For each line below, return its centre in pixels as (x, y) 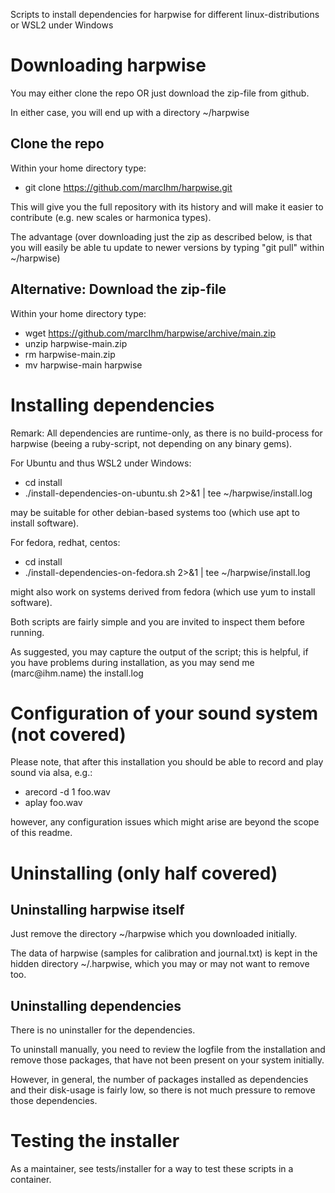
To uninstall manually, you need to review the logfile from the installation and (168, 1050)
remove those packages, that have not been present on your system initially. (167, 1060)
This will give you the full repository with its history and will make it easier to (167, 206)
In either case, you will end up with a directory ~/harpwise (130, 112)
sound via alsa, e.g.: (51, 773)
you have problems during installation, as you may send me (132, 662)
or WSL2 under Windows (62, 25)
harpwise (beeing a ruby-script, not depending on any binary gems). (151, 443)
